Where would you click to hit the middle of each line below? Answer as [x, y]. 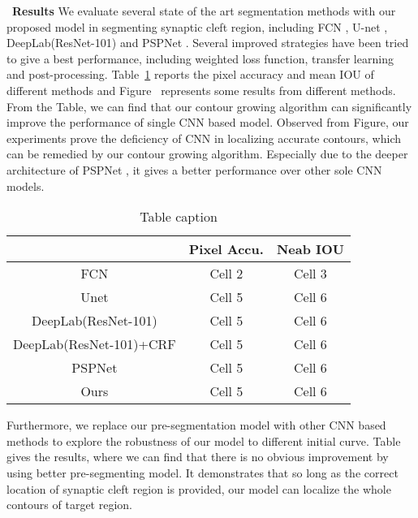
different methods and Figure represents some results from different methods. [201, 90]
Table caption [179, 217]
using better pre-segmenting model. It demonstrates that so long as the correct [203, 472]
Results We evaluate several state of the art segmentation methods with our [204, 11]
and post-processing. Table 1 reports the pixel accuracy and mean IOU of [190, 74]
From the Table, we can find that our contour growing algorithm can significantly [209, 106]
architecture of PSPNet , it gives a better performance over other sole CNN [194, 169]
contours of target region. [69, 505]
